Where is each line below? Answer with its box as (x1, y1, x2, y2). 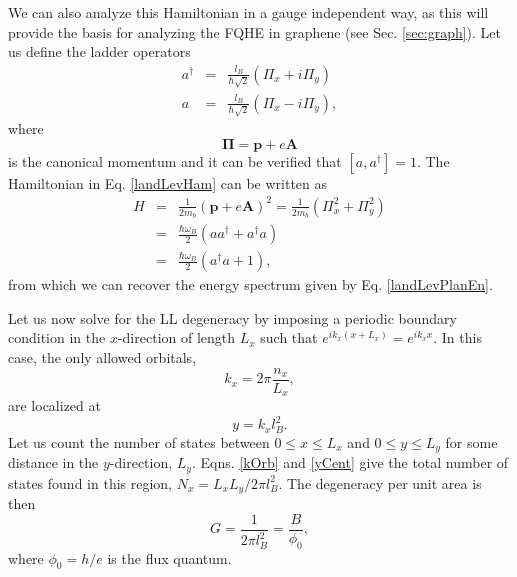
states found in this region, (8, 472, 173, 493)
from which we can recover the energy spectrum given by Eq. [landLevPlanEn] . (8, 274, 493, 295)
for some (445, 431, 498, 452)
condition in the (8, 327, 106, 348)
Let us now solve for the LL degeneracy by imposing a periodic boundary (8, 307, 457, 328)
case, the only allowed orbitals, (8, 347, 197, 368)
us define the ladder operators (8, 41, 191, 62)
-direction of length (117, 327, 236, 348)
